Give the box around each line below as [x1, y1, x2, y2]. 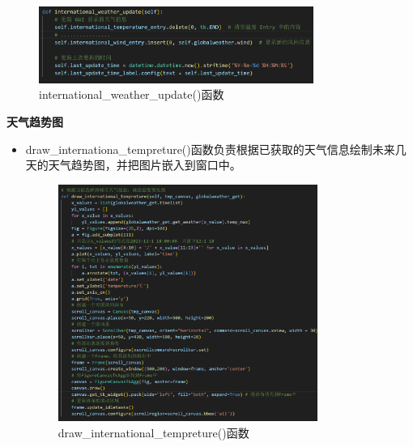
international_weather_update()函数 [39, 86, 224, 103]
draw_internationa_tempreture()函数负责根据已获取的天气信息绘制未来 [25, 140, 395, 157]
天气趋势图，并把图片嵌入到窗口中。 [48, 156, 241, 173]
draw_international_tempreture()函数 [57, 424, 249, 441]
